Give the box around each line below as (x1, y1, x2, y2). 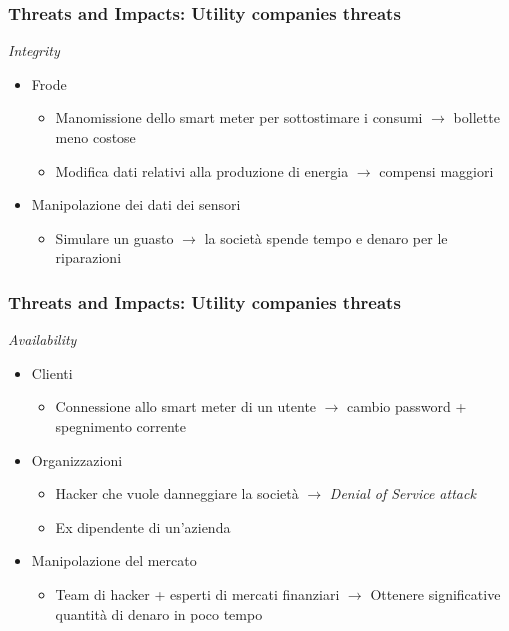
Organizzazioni (31, 449, 123, 470)
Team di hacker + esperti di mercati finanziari (55, 583, 340, 604)
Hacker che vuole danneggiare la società (55, 483, 299, 504)
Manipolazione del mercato (31, 550, 197, 571)
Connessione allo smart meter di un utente (55, 396, 317, 417)
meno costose (55, 127, 136, 147)
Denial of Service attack (329, 483, 476, 504)
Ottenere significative (370, 583, 501, 604)
